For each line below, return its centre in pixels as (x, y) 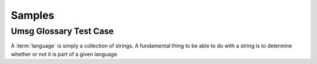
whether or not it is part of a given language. (65, 54)
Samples (33, 15)
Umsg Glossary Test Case (62, 31)
